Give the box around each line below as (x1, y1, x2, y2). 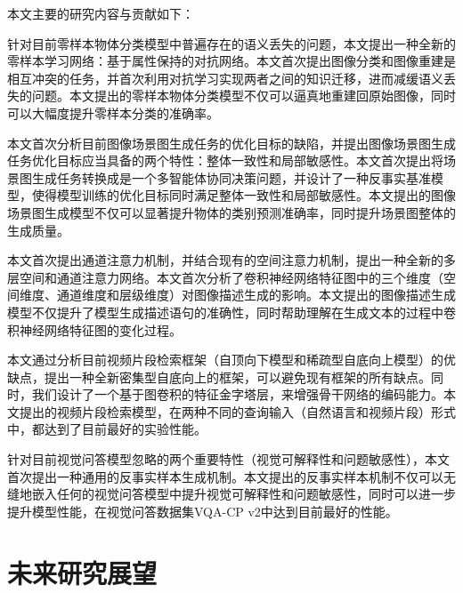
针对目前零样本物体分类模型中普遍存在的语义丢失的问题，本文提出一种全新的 (7, 34, 456, 52)
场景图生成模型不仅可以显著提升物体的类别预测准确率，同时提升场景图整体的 (7, 203, 456, 221)
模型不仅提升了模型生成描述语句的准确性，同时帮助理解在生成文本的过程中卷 (7, 302, 456, 321)
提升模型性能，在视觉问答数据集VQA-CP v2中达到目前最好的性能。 (7, 501, 398, 520)
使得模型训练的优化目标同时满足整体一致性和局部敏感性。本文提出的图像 (31, 186, 456, 204)
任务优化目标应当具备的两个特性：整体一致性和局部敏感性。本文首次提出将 (7, 151, 443, 170)
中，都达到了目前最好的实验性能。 (7, 420, 207, 438)
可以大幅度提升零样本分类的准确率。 (7, 103, 219, 122)
